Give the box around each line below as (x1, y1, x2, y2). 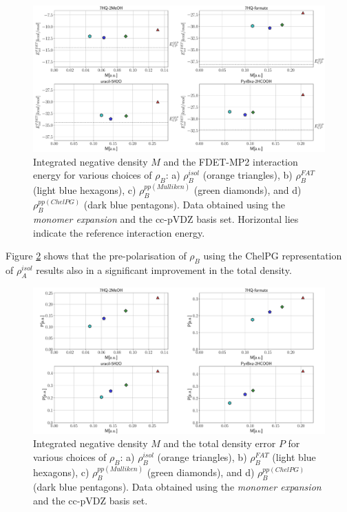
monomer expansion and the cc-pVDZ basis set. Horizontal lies (33, 212, 299, 226)
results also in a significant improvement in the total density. (36, 263, 292, 277)
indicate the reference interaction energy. (33, 225, 205, 239)
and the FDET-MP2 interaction (163, 154, 298, 168)
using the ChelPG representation (203, 248, 342, 263)
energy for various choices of (33, 168, 152, 182)
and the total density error (163, 436, 276, 451)
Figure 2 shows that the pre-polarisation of (6, 248, 187, 263)
